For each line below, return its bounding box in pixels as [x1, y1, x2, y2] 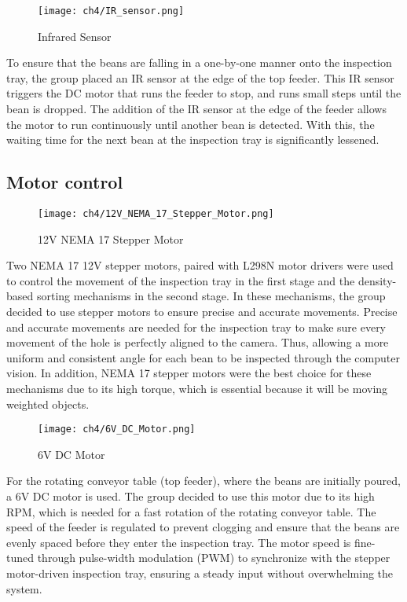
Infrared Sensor [38, 28, 112, 44]
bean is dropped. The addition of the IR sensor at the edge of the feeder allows [6, 101, 387, 117]
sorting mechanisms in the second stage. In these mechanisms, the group [36, 288, 386, 304]
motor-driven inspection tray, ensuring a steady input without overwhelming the [6, 565, 394, 582]
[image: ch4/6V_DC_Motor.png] [38, 424, 196, 435]
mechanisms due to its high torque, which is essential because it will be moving [6, 380, 388, 397]
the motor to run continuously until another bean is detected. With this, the [6, 116, 375, 132]
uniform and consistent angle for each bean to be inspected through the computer [6, 349, 400, 365]
